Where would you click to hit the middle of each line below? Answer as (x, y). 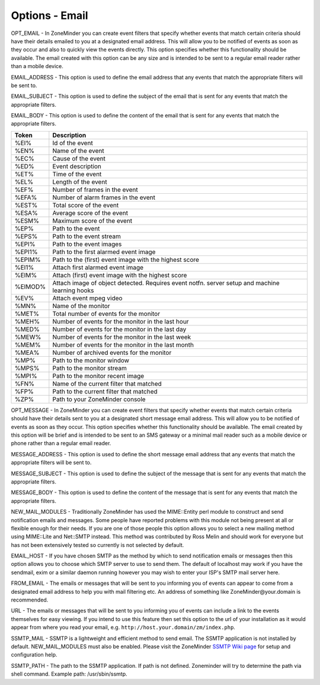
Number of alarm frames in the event (104, 197)
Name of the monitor (81, 306)
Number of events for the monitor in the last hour (121, 321)
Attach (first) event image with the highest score (120, 275)
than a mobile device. (37, 66)
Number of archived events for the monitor (112, 353)
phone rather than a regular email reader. (61, 443)
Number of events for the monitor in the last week (122, 337)
